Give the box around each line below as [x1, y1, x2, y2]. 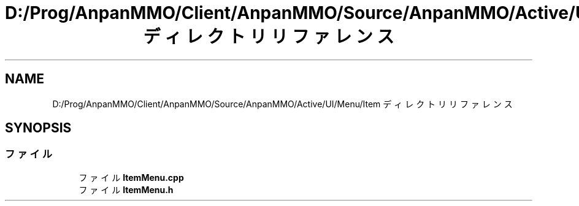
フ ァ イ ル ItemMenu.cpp [79, 172, 184, 183]
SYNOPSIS [5, 120, 72, 136]
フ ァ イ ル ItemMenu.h [79, 184, 174, 195]
